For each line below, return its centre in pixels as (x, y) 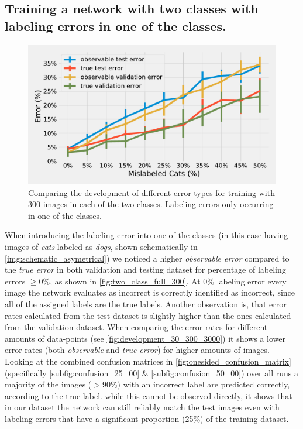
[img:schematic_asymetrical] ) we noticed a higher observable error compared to (147, 258)
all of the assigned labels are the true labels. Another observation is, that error (146, 304)
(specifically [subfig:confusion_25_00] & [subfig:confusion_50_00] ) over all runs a (151, 373)
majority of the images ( (48, 384)
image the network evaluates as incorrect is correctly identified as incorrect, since (150, 292)
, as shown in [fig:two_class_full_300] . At (125, 281)
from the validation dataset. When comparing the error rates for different (136, 327)
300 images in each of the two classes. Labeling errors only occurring (151, 204)
